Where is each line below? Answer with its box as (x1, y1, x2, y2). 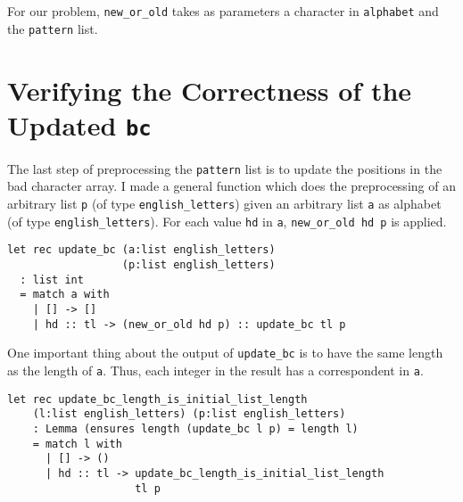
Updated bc (7, 106, 152, 143)
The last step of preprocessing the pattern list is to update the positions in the (7, 159, 442, 177)
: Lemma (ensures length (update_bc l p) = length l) (32, 422, 359, 435)
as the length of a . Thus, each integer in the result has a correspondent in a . (7, 360, 424, 379)
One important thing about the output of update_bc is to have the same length (7, 343, 443, 362)
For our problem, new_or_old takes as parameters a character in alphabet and (7, 2, 439, 20)
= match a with (20, 288, 110, 301)
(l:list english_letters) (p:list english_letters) (32, 407, 346, 421)
